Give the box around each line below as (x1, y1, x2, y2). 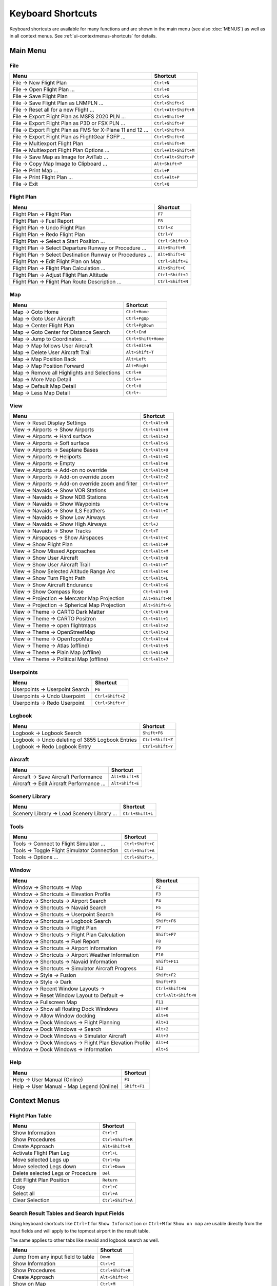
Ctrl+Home (126, 309, 149, 315)
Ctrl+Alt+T (143, 562, 169, 567)
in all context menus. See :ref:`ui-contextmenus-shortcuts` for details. (9, 32, 157, 39)
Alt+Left (126, 356, 147, 362)
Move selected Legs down (12, 1163, 76, 1170)
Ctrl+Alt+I (143, 508, 169, 513)
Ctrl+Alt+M (143, 548, 169, 554)
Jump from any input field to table (12, 1253, 95, 1260)
